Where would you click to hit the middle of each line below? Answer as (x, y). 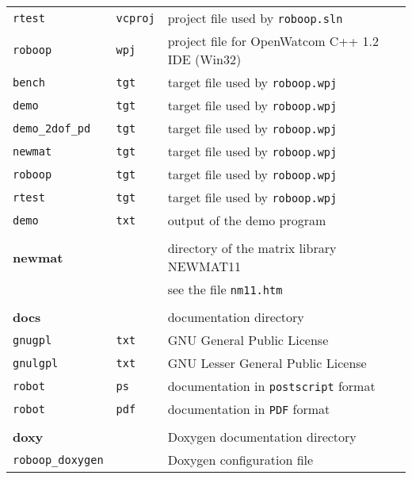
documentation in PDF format (249, 409)
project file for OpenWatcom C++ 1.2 (273, 41)
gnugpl (32, 340)
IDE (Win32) (204, 59)
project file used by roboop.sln (255, 18)
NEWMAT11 (204, 266)
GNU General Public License (248, 340)
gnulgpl (36, 363)
